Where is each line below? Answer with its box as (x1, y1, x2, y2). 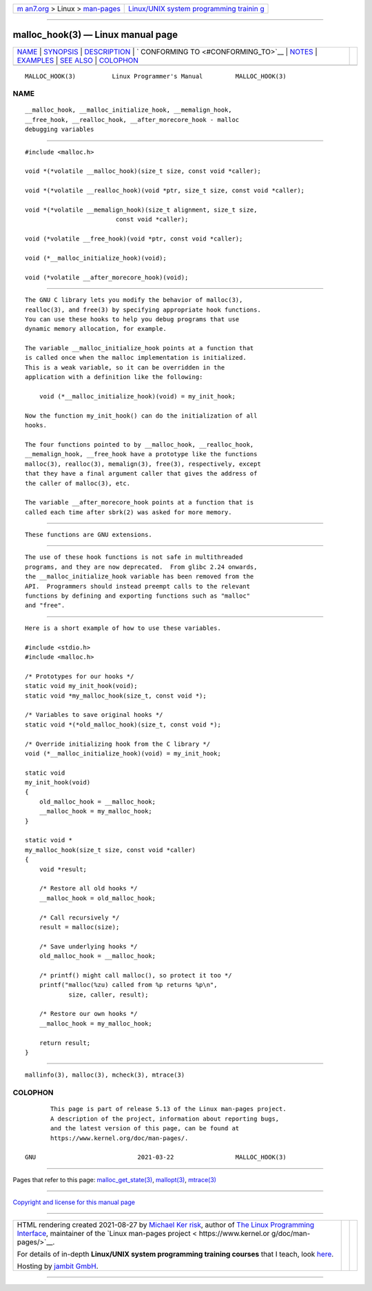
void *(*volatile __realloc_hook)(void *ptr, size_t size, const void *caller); (25, 187, 305, 194)
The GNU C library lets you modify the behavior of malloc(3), (25, 296, 243, 304)
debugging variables (25, 125, 94, 134)
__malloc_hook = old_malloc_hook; (39, 894, 156, 902)
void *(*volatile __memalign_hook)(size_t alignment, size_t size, (25, 205, 258, 214)
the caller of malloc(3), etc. (25, 479, 131, 487)
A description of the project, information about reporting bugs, (50, 1115, 280, 1123)
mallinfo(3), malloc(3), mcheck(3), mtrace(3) (25, 1071, 185, 1079)
